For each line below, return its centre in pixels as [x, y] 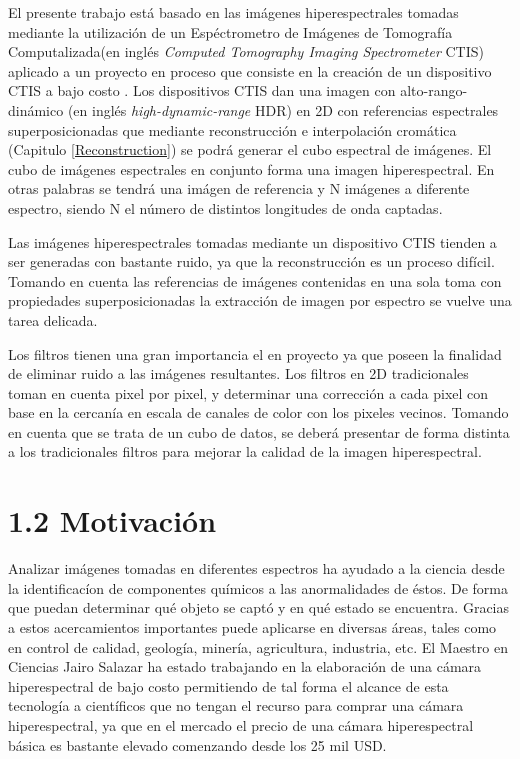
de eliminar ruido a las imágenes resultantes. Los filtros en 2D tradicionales [238, 373]
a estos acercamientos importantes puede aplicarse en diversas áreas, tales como [252, 626]
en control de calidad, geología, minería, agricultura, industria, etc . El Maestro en [258, 646]
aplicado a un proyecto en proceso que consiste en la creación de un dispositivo [250, 70]
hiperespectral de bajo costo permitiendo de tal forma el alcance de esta [228, 685]
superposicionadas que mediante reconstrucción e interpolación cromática [232, 129]
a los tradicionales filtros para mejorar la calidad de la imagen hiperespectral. [245, 451]
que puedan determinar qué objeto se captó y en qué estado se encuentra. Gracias [259, 607]
